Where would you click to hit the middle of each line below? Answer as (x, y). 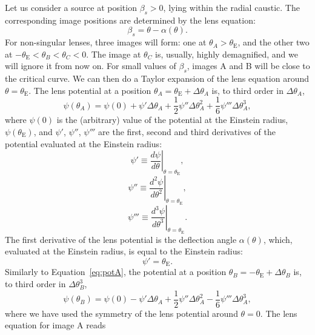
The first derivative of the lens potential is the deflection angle (121, 239)
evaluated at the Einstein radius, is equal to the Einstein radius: (124, 251)
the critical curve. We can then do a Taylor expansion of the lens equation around (157, 78)
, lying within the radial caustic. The (231, 7)
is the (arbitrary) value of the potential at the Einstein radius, (172, 120)
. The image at (114, 54)
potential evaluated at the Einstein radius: (84, 143)
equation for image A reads (55, 325)
